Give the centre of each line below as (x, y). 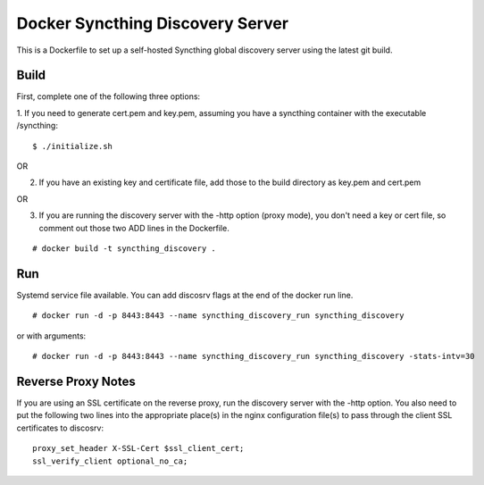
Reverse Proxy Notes (76, 381)
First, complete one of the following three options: (108, 96)
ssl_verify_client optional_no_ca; (110, 461)
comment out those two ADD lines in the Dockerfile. (134, 228)
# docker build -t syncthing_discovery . (124, 248)
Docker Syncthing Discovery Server (153, 23)
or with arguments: (51, 336)
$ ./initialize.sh (73, 146)
